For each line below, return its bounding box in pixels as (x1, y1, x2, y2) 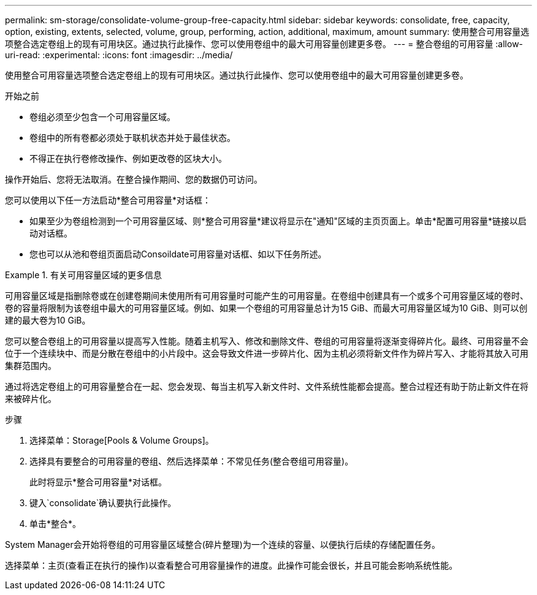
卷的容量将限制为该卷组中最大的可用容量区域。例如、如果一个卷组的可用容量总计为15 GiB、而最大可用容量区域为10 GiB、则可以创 (5, 303, 528, 313)
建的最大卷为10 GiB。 (5, 315, 91, 325)
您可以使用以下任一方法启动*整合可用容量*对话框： (5, 195, 211, 205)
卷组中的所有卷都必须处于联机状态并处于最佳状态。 (29, 132, 235, 143)
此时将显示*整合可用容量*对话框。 (29, 477, 167, 487)
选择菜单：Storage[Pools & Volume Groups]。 (29, 435, 214, 445)
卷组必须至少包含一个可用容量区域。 (29, 112, 175, 122)
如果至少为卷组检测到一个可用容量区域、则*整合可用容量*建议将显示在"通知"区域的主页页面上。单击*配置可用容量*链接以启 (29, 216, 527, 226)
